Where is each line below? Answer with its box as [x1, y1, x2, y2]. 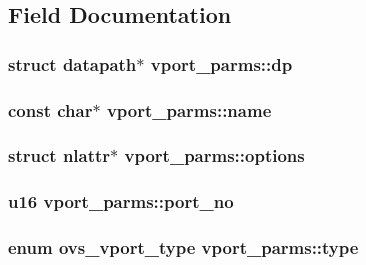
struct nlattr [8, 143, 111, 168]
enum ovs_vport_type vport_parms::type [8, 235, 359, 260]
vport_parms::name [106, 97, 272, 122]
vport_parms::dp [150, 51, 293, 76]
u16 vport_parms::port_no [8, 189, 234, 214]
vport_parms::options [124, 143, 305, 168]
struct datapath [8, 51, 137, 76]
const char [8, 97, 93, 122]
